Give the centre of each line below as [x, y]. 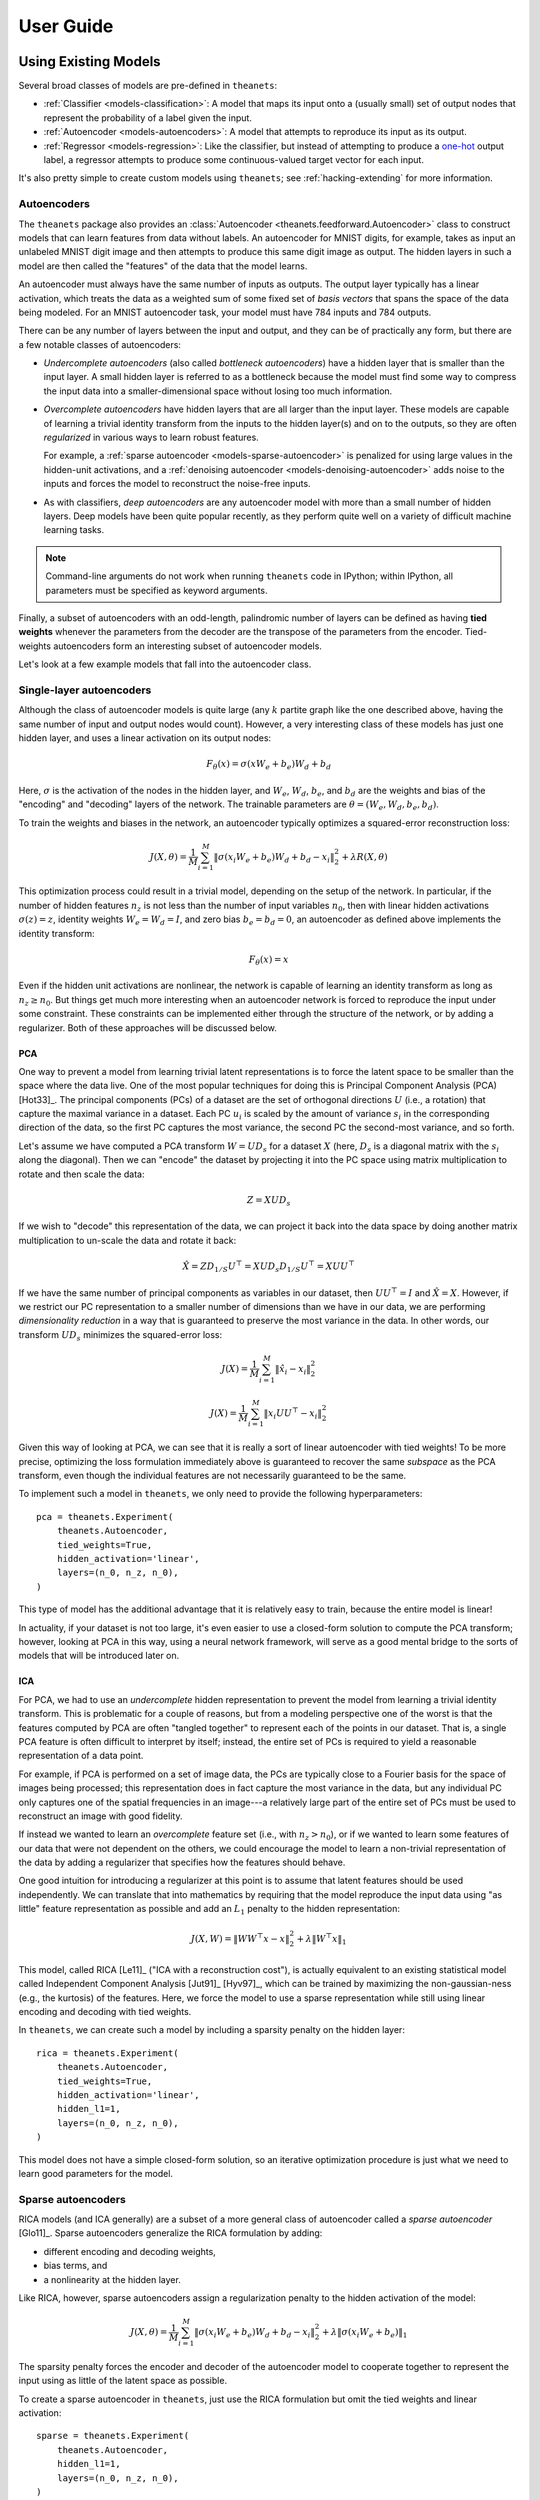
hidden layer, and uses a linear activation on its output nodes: [145, 738]
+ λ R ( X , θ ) [365, 856]
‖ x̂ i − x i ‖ [293, 1370]
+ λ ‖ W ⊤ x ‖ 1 [321, 1939]
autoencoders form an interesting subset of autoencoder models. [187, 646]
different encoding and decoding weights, [130, 2251]
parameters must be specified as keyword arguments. [156, 590]
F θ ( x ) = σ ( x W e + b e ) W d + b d [269, 765]
